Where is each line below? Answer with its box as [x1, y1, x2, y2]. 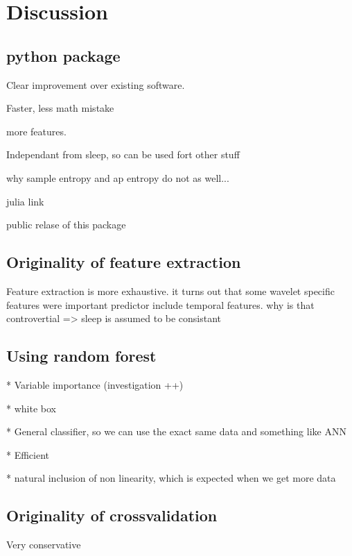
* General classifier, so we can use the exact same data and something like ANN [6, 424, 346, 439]
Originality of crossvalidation [6, 505, 218, 526]
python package [6, 44, 121, 66]
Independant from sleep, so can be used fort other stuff [6, 147, 240, 162]
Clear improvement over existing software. [6, 77, 185, 92]
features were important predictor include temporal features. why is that [6, 297, 315, 312]
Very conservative [6, 537, 81, 552]
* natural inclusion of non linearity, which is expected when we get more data [6, 471, 336, 485]
